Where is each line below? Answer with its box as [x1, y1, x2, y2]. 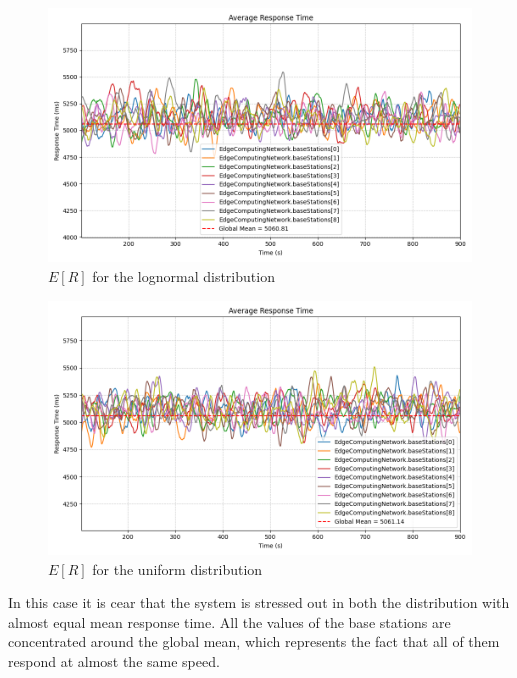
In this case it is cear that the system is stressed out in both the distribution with [8, 592, 510, 613]
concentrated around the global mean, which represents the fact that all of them [8, 631, 500, 652]
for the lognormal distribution [92, 265, 275, 286]
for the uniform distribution [92, 558, 263, 579]
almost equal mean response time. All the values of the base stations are [8, 611, 451, 632]
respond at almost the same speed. [8, 650, 220, 671]
